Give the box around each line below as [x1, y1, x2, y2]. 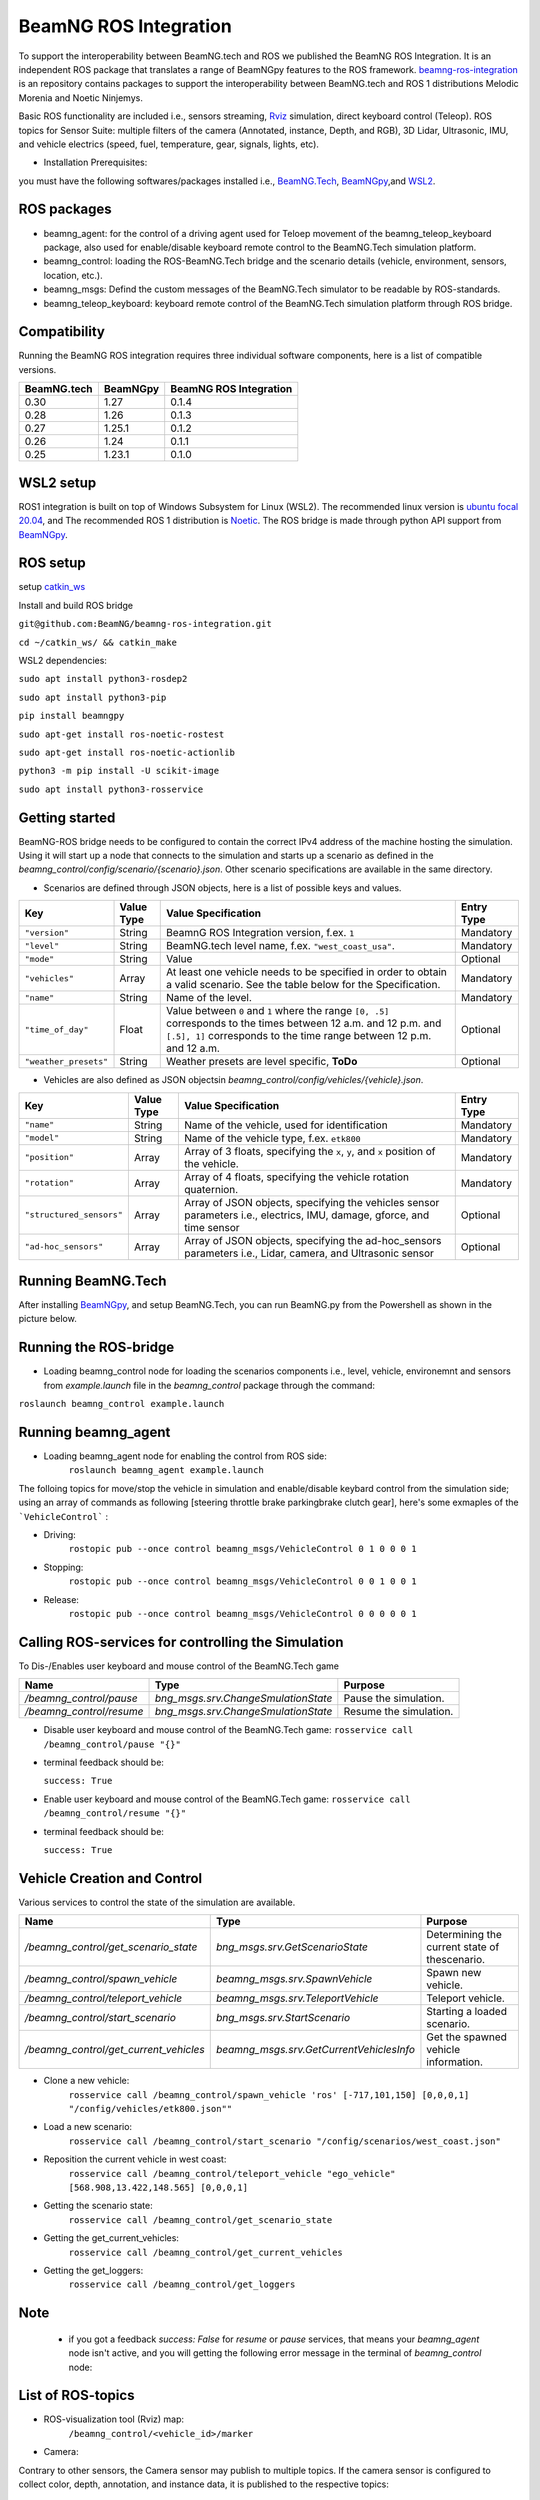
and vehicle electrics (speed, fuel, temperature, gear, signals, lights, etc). [18, 138, 320, 150]
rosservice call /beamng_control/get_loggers [68, 2279, 296, 2290]
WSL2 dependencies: [18, 654, 107, 666]
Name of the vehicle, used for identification [184, 1118, 389, 1132]
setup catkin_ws [18, 581, 86, 593]
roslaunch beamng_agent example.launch [68, 1465, 264, 1476]
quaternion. [184, 1182, 239, 1196]
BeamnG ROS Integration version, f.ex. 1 [165, 926, 355, 940]
